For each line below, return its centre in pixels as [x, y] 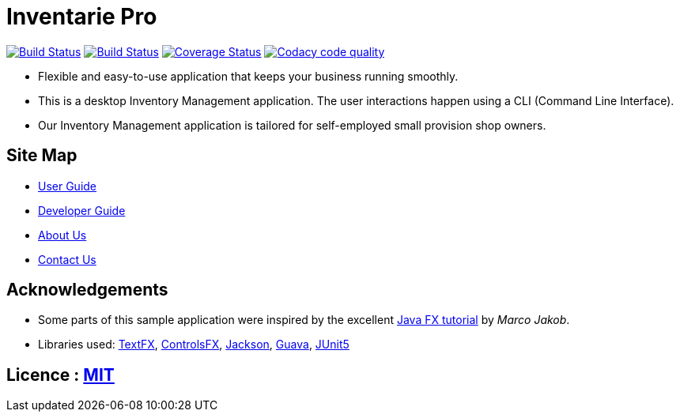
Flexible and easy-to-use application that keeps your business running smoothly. [248, 76]
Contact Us [67, 259]
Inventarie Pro [82, 17]
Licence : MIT [60, 375]
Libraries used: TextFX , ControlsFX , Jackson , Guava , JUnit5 [194, 345]
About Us [62, 235]
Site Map [42, 156]
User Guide [68, 186]
